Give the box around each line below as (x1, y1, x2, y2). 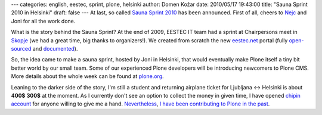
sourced (11, 45, 32, 52)
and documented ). (32, 45, 78, 52)
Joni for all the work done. (11, 17, 76, 24)
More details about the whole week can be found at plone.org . (11, 73, 164, 80)
